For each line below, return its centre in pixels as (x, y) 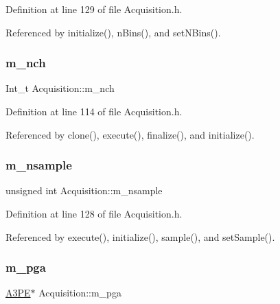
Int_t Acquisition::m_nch (60, 88)
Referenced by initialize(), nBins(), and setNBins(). (113, 32)
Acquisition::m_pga (80, 293)
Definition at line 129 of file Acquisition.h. (94, 9)
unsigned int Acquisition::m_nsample (84, 190)
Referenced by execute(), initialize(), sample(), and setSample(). (140, 236)
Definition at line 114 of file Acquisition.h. (94, 111)
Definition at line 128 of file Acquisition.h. (94, 213)
